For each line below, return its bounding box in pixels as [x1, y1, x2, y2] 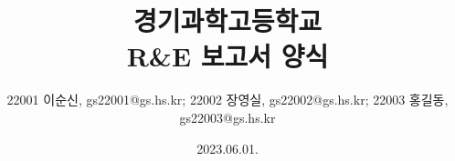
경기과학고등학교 [132, 2, 323, 39]
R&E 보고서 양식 [126, 37, 329, 75]
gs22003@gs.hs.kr [179, 107, 276, 126]
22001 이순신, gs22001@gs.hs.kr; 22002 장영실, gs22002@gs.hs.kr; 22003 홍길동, [6, 90, 449, 109]
